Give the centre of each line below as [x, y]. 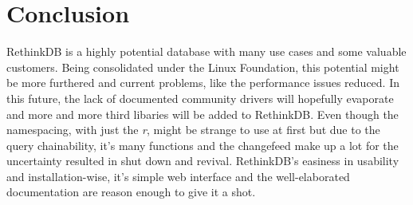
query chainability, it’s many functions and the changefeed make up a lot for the [203, 145]
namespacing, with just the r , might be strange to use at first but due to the [193, 130]
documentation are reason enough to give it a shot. [131, 192]
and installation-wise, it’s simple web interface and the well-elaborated [178, 176]
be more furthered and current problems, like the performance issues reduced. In [203, 83]
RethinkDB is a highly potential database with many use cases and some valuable [206, 51]
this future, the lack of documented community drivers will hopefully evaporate [200, 98]
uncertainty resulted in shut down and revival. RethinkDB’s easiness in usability [203, 161]
